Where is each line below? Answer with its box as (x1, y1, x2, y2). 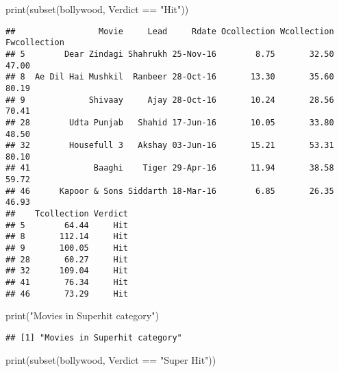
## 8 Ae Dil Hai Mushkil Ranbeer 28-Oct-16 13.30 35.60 (5, 72, 334, 82)
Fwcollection (5, 38, 64, 48)
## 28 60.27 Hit (5, 254, 128, 264)
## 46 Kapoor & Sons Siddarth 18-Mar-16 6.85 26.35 (5, 186, 334, 196)
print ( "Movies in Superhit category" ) (5, 308, 159, 323)
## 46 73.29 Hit (5, 288, 128, 299)
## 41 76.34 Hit (5, 277, 128, 288)
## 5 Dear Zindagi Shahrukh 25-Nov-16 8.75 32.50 (5, 49, 334, 59)
